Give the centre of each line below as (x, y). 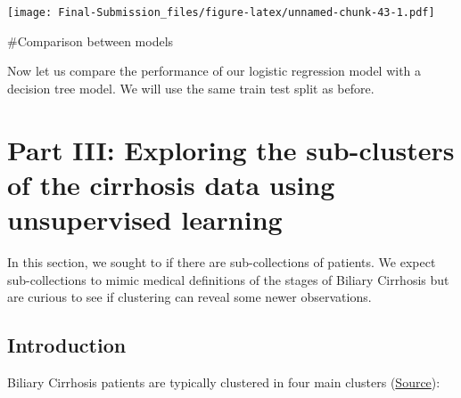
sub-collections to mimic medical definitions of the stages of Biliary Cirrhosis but (228, 279)
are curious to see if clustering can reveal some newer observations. (189, 297)
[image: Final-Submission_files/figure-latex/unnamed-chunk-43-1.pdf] (221, 12)
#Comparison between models (91, 41)
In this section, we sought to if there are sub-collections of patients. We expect (222, 261)
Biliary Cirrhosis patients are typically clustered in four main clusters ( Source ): (224, 382)
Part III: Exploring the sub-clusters (231, 149)
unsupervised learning (145, 219)
